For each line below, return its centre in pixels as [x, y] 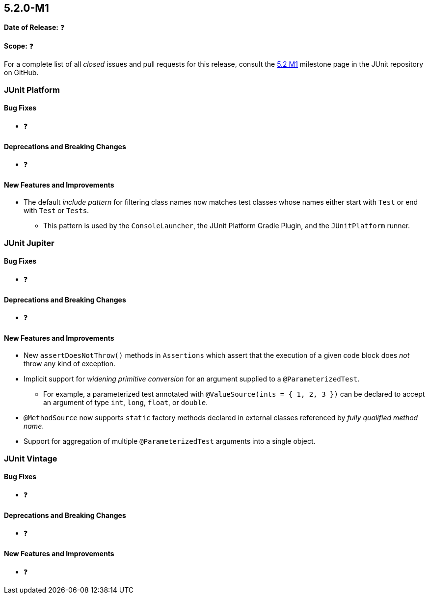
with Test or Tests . [56, 211]
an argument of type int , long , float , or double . [126, 403]
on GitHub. [21, 73]
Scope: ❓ [19, 46]
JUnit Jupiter [29, 243]
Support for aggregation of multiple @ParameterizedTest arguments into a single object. [170, 441]
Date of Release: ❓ [34, 27]
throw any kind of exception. [70, 364]
